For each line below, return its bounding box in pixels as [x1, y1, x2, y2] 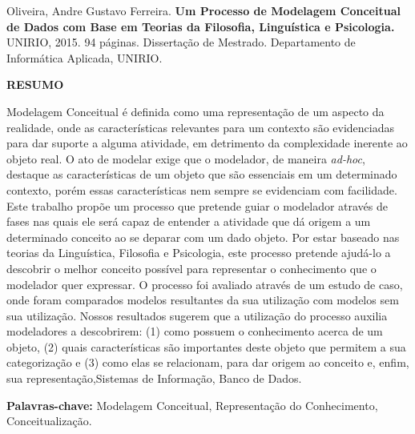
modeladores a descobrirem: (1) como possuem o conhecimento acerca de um [6, 323, 383, 340]
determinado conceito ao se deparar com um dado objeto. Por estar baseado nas [6, 228, 400, 245]
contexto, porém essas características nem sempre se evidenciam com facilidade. [6, 181, 397, 198]
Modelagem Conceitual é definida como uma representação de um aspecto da [6, 102, 385, 119]
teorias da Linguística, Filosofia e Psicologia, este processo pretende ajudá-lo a [6, 244, 391, 261]
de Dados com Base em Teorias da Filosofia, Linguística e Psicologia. [6, 18, 395, 34]
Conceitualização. [6, 412, 92, 429]
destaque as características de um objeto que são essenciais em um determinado [6, 166, 397, 183]
